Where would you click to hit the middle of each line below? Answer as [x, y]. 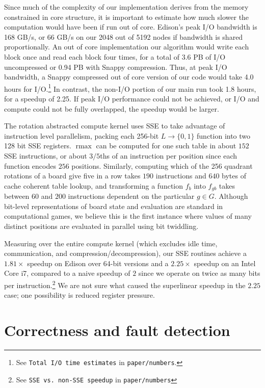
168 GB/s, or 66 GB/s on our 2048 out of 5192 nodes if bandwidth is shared [124, 36]
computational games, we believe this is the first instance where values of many [128, 216]
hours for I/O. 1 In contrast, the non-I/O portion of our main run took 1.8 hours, [130, 88]
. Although [231, 196]
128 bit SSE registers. [38, 146]
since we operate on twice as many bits [199, 273]
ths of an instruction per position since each [169, 155]
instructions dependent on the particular [131, 196]
